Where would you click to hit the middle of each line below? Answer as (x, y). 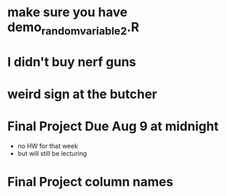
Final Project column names (90, 182)
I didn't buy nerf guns (72, 62)
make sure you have (67, 12)
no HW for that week (48, 146)
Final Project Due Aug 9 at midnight (113, 127)
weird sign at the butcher (82, 94)
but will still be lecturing (52, 154)
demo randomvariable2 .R (73, 28)
